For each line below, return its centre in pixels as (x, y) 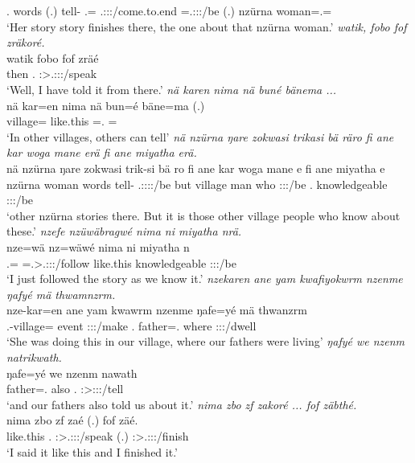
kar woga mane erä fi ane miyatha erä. (102, 152)
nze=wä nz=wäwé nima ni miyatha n (98, 246)
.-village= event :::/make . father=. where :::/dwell (131, 325)
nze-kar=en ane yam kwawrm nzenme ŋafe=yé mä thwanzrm (157, 310)
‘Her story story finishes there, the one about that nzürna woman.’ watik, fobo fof (207, 26)
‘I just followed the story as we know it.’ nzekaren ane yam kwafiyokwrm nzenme (205, 279)
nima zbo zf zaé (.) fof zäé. (72, 420)
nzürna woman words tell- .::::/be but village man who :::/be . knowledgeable (197, 184)
